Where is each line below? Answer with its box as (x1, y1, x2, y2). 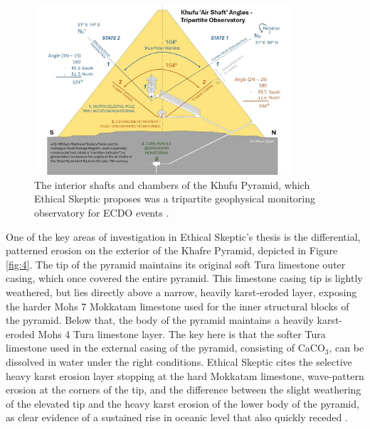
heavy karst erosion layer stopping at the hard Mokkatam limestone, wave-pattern (6, 368, 364, 383)
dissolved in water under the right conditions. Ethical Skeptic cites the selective (6, 354, 352, 369)
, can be (329, 340, 364, 355)
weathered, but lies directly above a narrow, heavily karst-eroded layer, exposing (6, 285, 357, 300)
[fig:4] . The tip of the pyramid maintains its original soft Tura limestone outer (6, 256, 346, 271)
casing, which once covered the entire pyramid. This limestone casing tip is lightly (6, 271, 363, 286)
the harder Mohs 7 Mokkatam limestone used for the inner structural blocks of (6, 298, 349, 313)
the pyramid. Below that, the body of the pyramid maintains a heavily (6, 313, 314, 327)
